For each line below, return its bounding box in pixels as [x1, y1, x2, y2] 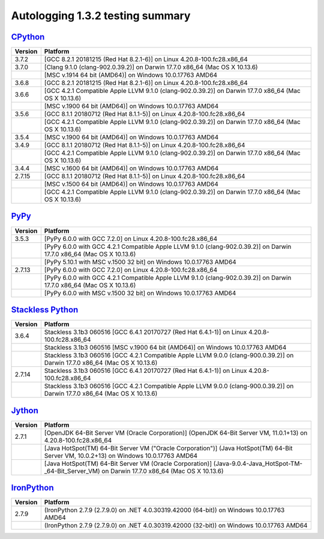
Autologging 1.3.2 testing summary [11, 9, 191, 22]
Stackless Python [11, 305, 79, 315]
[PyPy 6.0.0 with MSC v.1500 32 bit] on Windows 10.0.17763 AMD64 [44, 288, 236, 297]
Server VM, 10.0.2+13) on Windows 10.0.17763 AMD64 [44, 451, 198, 460]
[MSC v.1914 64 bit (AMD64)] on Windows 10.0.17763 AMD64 [44, 71, 218, 79]
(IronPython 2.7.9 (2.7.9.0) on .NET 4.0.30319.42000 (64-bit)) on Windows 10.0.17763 [44, 506, 285, 514]
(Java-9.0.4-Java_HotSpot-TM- [213, 459, 303, 468]
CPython [11, 32, 45, 42]
